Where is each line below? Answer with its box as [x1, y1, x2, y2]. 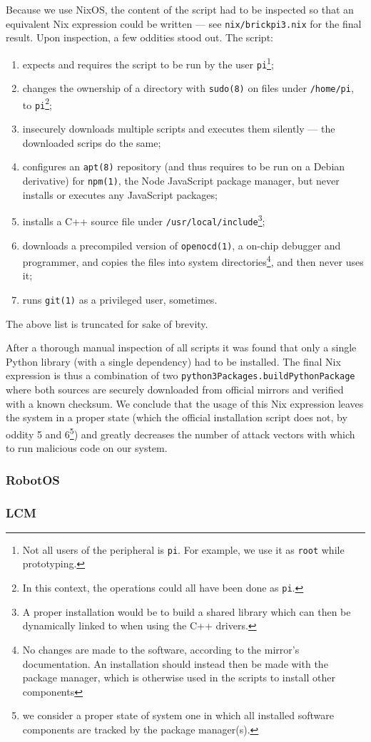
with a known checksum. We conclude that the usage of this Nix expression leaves [6, 396, 364, 411]
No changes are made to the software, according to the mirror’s [22, 641, 300, 656]
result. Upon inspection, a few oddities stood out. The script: [6, 30, 273, 45]
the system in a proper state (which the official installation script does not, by [6, 410, 347, 425]
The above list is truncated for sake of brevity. [6, 316, 208, 331]
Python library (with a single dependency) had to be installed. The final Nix [6, 354, 341, 369]
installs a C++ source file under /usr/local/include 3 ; [22, 212, 265, 228]
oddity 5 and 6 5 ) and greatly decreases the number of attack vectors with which [6, 424, 355, 441]
